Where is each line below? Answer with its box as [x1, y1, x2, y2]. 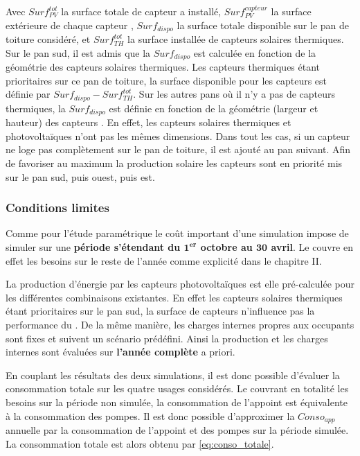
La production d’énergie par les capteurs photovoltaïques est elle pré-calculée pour [6, 277, 354, 291]
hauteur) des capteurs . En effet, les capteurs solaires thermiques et [6, 115, 291, 130]
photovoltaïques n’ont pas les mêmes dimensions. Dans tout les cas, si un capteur [6, 128, 350, 143]
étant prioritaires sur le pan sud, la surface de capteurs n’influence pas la [6, 304, 315, 318]
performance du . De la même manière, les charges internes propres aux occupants [6, 317, 354, 331]
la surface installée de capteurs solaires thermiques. [127, 32, 344, 46]
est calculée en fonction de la [193, 45, 316, 60]
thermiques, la [6, 100, 66, 115]
